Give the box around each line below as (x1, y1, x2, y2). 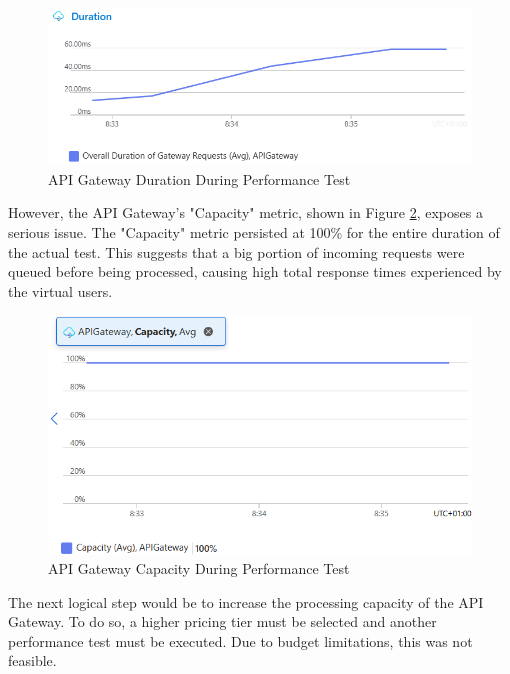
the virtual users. (8, 280, 113, 301)
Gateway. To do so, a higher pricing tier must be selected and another (8, 611, 437, 632)
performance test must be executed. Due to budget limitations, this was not (8, 630, 473, 651)
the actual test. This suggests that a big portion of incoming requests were (8, 241, 465, 262)
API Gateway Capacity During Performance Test (48, 558, 350, 579)
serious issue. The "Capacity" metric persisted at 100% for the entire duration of (8, 222, 500, 243)
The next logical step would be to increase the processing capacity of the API (8, 591, 484, 612)
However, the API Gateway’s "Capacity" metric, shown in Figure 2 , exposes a (8, 202, 483, 223)
